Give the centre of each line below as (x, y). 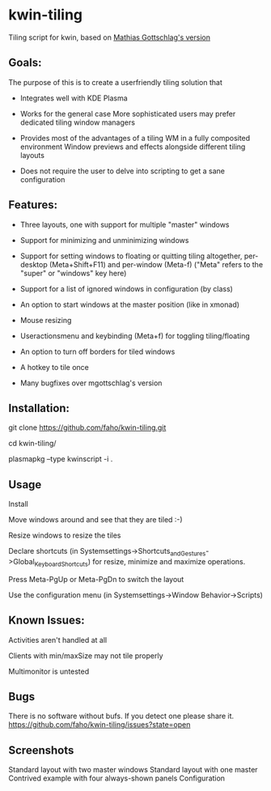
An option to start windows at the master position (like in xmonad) (130, 304)
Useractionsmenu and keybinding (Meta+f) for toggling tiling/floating (135, 336)
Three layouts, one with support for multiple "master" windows (125, 224)
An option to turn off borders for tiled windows (97, 351)
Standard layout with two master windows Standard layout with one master (133, 770)
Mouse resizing (46, 320)
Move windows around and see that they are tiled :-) (96, 520)
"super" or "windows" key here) (73, 273)
